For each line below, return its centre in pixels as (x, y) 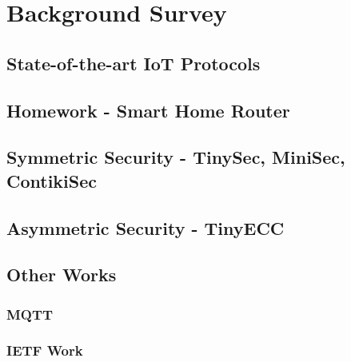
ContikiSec (52, 180)
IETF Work (45, 350)
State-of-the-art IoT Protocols (134, 63)
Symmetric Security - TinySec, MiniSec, (176, 157)
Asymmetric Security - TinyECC (146, 227)
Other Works (62, 274)
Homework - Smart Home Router (148, 110)
